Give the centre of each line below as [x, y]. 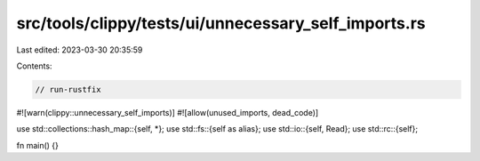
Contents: [34, 66]
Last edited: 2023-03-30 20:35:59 [80, 50]
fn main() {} [38, 145]
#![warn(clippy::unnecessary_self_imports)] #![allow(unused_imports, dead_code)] [168, 112]
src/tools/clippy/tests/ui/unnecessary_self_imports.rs [221, 23]
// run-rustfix [68, 89]
